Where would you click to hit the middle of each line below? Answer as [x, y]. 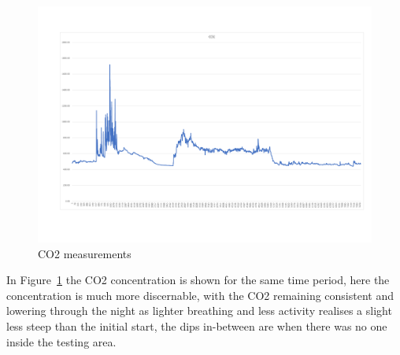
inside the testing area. [61, 341]
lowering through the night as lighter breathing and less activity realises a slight [199, 311]
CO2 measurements [85, 253]
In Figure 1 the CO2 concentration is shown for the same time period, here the [198, 280]
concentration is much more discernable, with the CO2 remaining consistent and [200, 295]
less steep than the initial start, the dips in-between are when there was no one [197, 326]
